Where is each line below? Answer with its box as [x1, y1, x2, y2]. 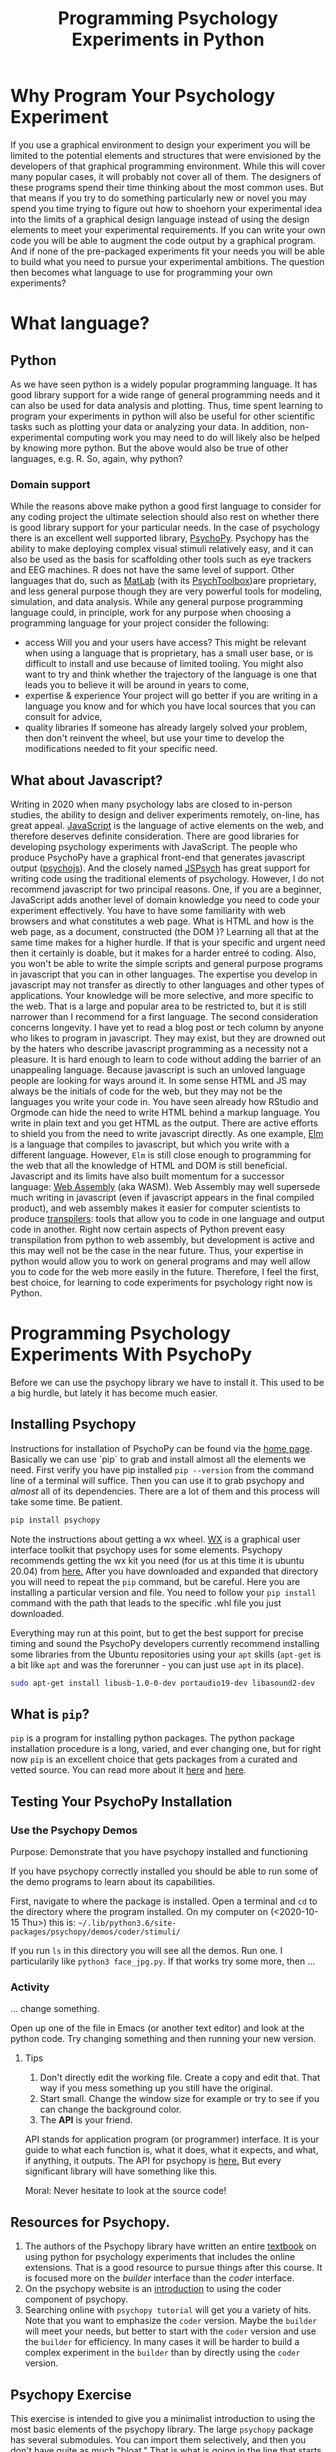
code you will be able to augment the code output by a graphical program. [10, 234, 316, 246]
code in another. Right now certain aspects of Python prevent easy [10, 1223, 286, 1236]
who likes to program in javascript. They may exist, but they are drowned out [10, 1032, 326, 1044]
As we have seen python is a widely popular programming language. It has [10, 378, 318, 390]
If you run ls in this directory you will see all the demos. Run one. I [10, 1945, 283, 1957]
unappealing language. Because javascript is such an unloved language [10, 1064, 306, 1076]
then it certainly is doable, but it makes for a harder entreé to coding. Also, [10, 947, 317, 959]
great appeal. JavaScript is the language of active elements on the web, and [10, 820, 325, 832]
